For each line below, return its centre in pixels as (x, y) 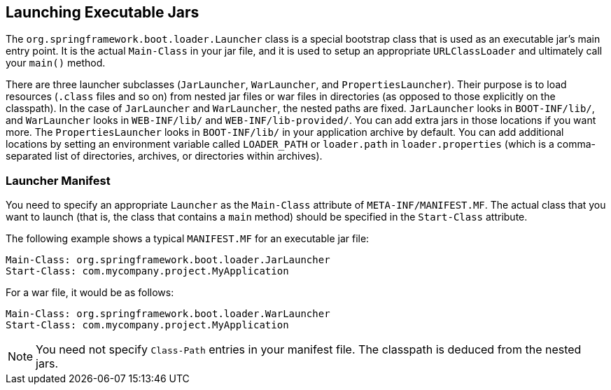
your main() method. (56, 63)
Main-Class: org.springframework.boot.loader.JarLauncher (168, 260)
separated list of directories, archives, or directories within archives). (164, 156)
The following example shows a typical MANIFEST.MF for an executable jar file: (188, 239)
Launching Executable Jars (103, 12)
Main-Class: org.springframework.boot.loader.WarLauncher (168, 314)
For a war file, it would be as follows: (90, 293)
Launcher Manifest (58, 180)
